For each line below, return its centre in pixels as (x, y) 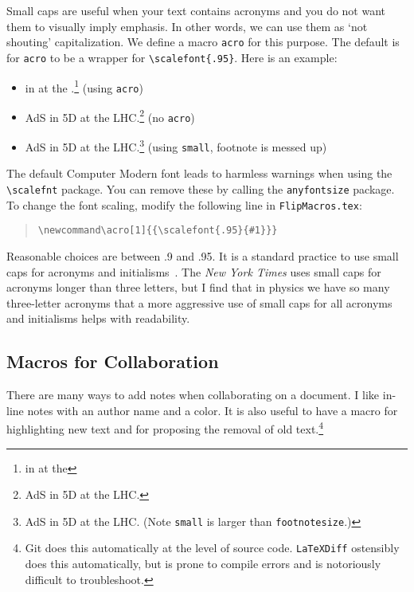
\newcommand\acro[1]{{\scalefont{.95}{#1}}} (158, 231)
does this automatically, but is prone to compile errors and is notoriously (203, 564)
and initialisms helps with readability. (98, 318)
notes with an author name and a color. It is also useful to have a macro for (213, 410)
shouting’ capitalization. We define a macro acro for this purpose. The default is (203, 42)
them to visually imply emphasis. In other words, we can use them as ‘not (187, 26)
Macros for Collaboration (113, 361)
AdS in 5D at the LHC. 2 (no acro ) (110, 116)
